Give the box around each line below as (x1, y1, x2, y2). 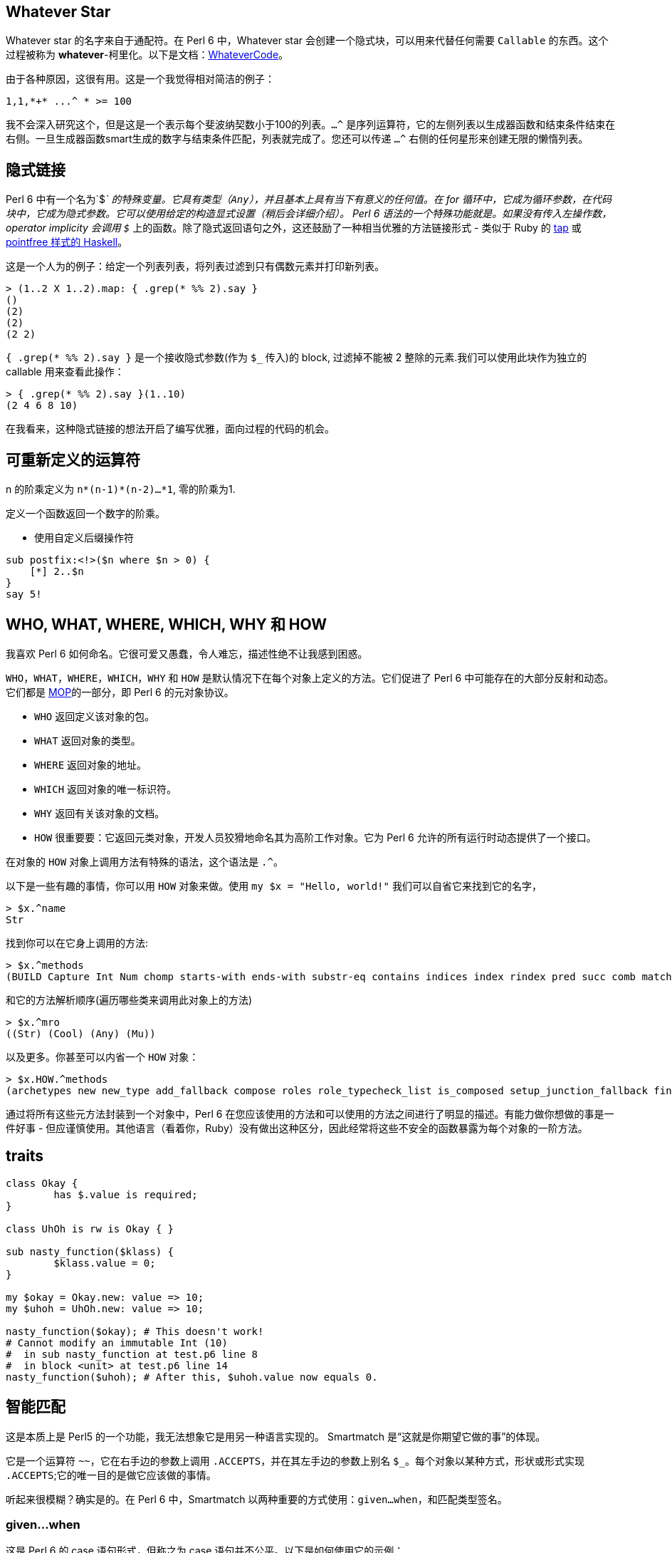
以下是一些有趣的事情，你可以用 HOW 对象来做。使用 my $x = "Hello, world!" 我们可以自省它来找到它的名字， (6, 879, 542, 892)
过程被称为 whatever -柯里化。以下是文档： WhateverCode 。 (6, 48, 289, 61)
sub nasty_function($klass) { (6, 1245, 174, 1257)
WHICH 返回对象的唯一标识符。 (34, 782, 177, 795)
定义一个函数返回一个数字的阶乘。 (6, 507, 165, 520)
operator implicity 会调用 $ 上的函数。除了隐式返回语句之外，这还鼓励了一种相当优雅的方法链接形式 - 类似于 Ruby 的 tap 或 (6, 222, 582, 234)
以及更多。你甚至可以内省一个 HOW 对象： (6, 1050, 199, 1063)
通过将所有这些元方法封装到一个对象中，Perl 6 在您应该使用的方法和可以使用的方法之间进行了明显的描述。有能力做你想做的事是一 (6, 1107, 614, 1120)
